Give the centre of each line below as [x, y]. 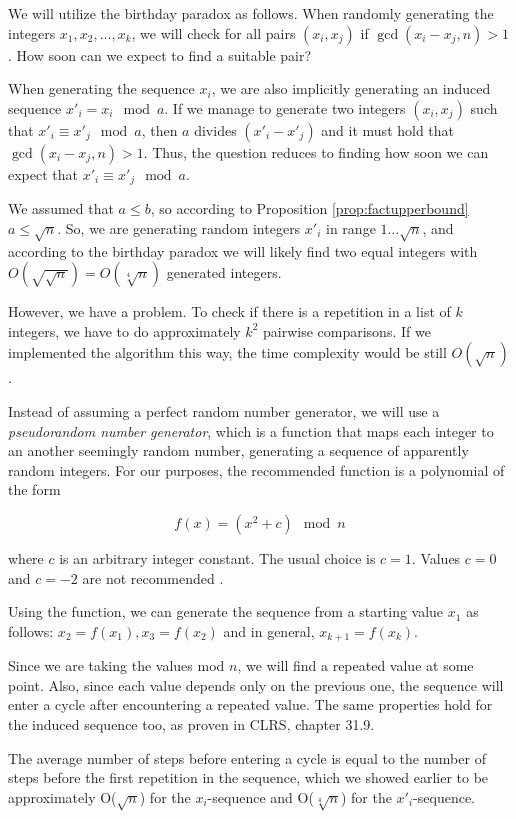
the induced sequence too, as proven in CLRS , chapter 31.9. [191, 723]
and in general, [269, 630]
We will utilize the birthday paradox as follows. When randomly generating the [251, 13]
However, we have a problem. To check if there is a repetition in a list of [229, 311]
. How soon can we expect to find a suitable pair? [160, 54]
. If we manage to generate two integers [285, 107]
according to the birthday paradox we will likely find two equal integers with [243, 250]
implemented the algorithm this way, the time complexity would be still [227, 352]
